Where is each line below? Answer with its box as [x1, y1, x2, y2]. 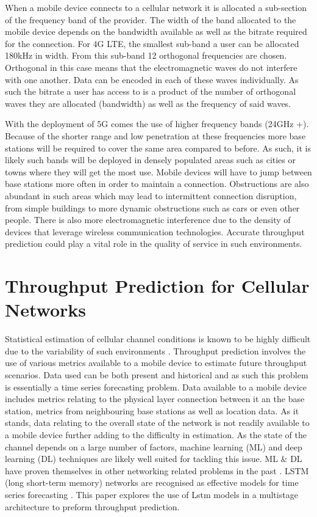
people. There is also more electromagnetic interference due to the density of [5, 213, 291, 226]
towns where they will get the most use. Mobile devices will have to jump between [5, 165, 312, 178]
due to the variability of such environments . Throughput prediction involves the [5, 344, 306, 357]
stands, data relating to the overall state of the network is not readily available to [5, 416, 310, 429]
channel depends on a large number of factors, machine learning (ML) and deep [5, 440, 302, 453]
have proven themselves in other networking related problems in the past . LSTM [5, 464, 309, 477]
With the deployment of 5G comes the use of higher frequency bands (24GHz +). [5, 117, 309, 130]
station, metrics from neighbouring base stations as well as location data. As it [5, 404, 299, 417]
